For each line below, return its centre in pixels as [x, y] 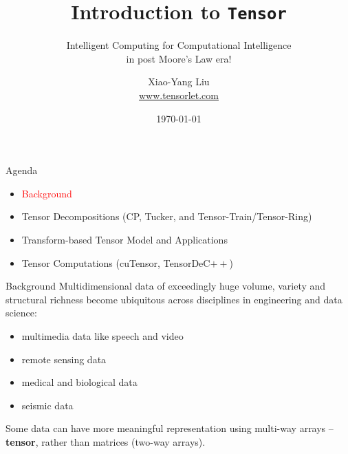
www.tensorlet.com [179, 95]
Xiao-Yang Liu [179, 82]
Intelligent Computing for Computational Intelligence [179, 45]
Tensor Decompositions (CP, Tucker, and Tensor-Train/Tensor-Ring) [167, 216]
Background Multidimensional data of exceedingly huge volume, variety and [166, 286]
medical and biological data [79, 382]
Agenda [22, 170]
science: [21, 313]
